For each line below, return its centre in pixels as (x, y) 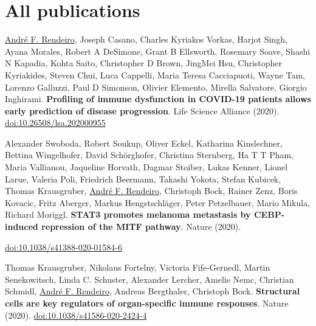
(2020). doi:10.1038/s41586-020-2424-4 (76, 315)
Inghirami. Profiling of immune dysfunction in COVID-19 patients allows (158, 99)
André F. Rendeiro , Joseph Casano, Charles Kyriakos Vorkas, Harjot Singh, (146, 39)
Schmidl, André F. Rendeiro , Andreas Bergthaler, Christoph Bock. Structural (153, 291)
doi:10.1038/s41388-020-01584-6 (64, 247)
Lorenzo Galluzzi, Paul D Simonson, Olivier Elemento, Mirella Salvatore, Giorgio (156, 87)
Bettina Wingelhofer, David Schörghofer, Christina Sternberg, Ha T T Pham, (149, 155)
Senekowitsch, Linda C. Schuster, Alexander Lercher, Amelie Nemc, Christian (149, 279)
